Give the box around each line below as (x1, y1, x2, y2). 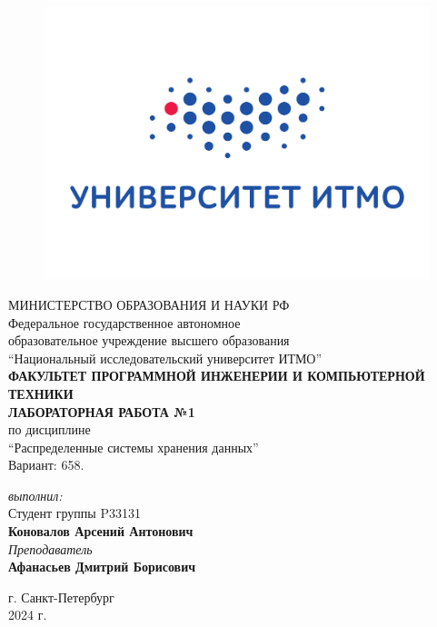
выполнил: (8, 485, 63, 504)
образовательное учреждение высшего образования (8, 331, 290, 350)
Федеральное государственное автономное (8, 313, 241, 332)
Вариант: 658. (8, 455, 84, 474)
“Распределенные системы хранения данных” (8, 437, 259, 456)
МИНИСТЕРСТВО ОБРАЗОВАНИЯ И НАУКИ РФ (8, 294, 290, 313)
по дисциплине (8, 420, 91, 439)
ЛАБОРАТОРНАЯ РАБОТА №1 (8, 402, 195, 421)
